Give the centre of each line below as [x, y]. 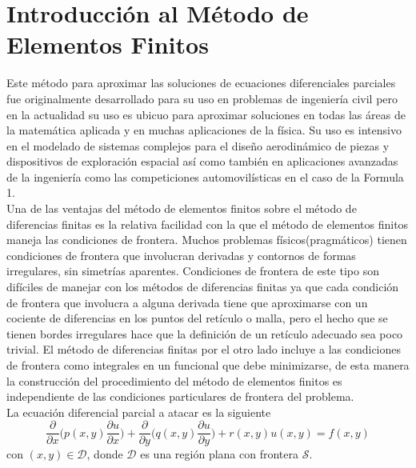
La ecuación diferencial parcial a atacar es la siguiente [139, 412]
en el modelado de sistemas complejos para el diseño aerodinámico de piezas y [198, 145]
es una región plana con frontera [219, 454]
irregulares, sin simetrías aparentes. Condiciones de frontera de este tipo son [193, 271]
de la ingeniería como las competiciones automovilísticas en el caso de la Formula [205, 176]
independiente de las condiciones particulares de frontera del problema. [180, 396]
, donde [105, 454]
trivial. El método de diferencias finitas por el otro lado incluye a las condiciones [204, 349]
